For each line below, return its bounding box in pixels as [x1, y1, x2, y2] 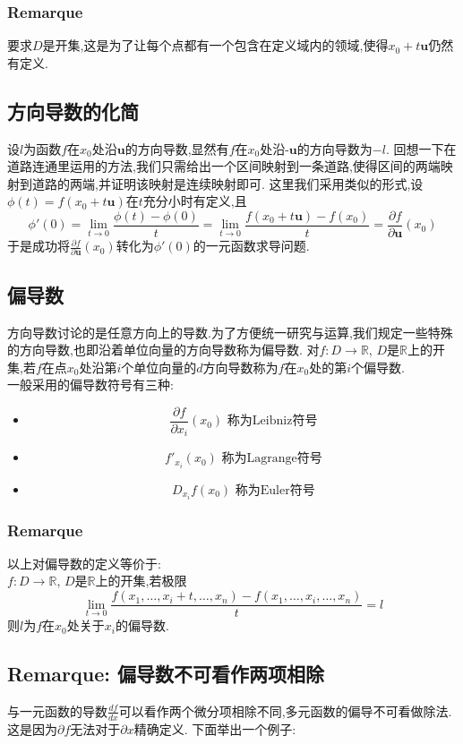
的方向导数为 [296, 139, 373, 158]
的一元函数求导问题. [193, 236, 310, 255]
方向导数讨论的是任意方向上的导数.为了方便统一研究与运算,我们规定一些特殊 [7, 322, 453, 341]
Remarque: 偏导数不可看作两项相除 [7, 660, 324, 688]
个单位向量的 [121, 357, 197, 376]
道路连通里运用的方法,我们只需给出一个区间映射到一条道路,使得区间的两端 [7, 157, 441, 175]
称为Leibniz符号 [227, 415, 318, 428]
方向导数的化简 [7, 97, 139, 124]
